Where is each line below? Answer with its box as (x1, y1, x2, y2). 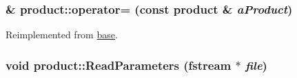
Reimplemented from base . (6, 27, 118, 42)
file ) (245, 56, 267, 73)
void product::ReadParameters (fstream (6, 56, 232, 73)
